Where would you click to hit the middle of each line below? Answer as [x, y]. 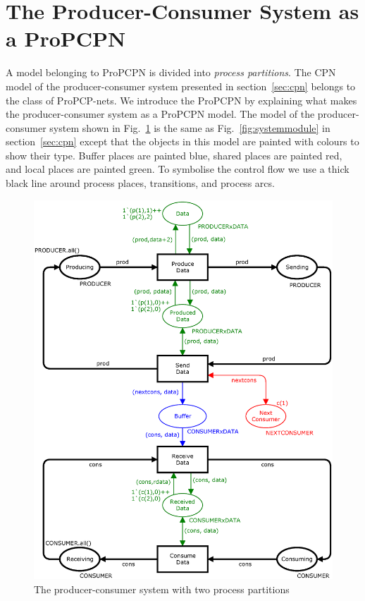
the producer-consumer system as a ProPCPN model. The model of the [160, 114]
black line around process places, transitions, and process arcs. [140, 183]
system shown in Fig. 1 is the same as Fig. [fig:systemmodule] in [190, 127]
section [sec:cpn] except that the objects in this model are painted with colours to [182, 141]
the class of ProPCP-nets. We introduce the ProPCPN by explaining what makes [181, 100]
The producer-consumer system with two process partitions [162, 589]
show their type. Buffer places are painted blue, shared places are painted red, [174, 155]
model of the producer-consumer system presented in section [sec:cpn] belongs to [181, 86]
